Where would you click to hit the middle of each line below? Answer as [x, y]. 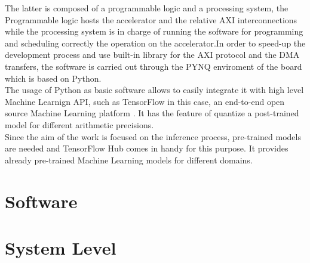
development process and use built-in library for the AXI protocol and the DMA [152, 55]
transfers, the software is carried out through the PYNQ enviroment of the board [154, 66]
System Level [61, 247]
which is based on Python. [53, 78]
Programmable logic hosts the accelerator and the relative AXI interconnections [151, 19]
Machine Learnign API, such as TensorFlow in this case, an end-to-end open [145, 101]
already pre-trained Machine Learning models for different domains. [129, 160]
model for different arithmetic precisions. [79, 124]
